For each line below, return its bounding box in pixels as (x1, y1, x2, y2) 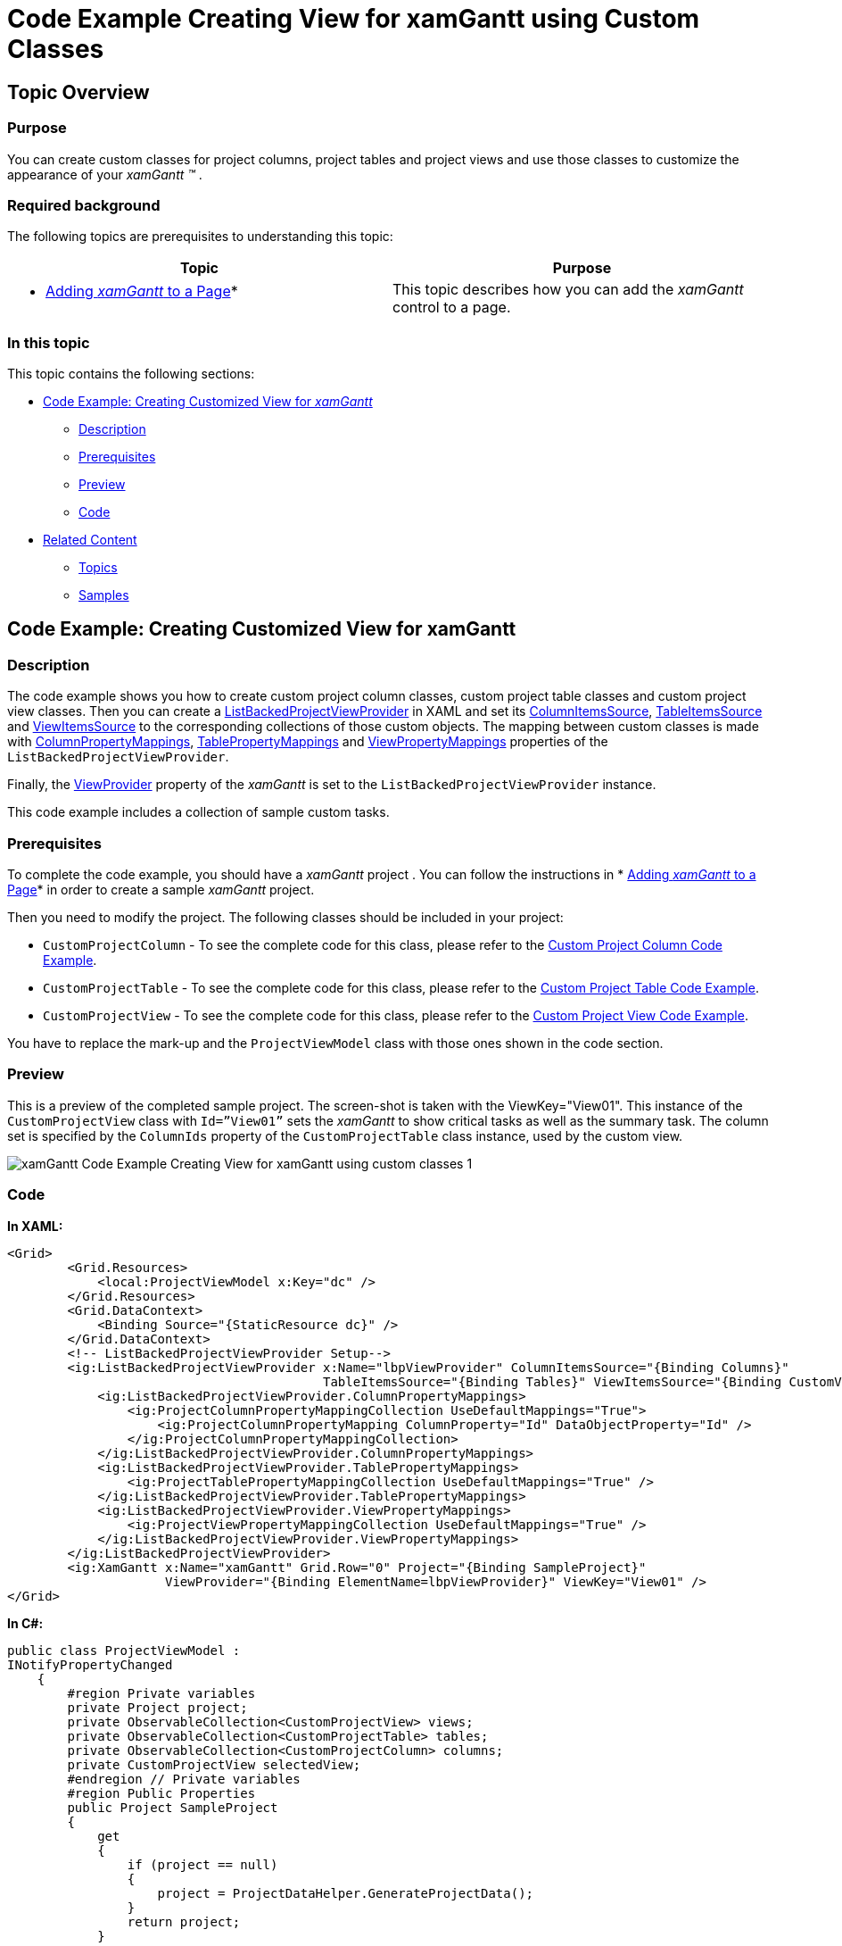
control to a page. (392, 298, 511, 317)
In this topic (7, 333, 90, 352)
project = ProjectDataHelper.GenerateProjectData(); (157, 1885, 534, 1900)
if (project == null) (127, 1857, 278, 1872)
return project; (127, 1914, 241, 1929)
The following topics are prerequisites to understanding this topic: (7, 229, 393, 245)
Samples (78, 587, 129, 603)
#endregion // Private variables (67, 1771, 301, 1786)
